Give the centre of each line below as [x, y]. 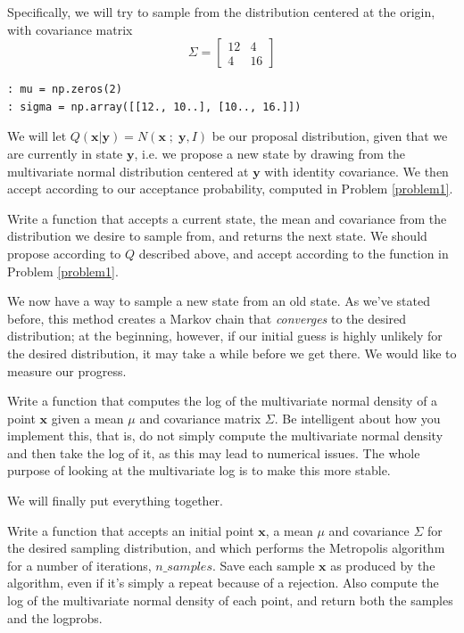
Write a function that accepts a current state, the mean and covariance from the [227, 218]
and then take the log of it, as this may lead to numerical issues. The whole [214, 452]
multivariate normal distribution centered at [128, 171]
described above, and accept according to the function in [294, 253]
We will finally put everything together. [116, 501]
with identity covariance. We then [356, 171]
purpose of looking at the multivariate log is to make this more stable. [199, 470]
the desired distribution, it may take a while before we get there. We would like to [232, 353]
